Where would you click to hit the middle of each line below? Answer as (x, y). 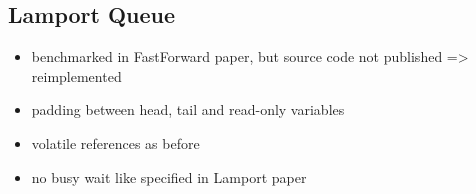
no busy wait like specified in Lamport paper (169, 176)
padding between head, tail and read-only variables (188, 109)
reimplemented (76, 75)
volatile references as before (115, 142)
